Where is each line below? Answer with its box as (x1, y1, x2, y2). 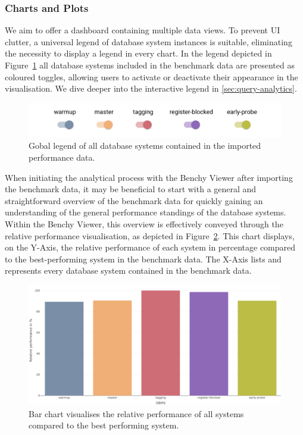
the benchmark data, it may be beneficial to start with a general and (5, 183, 257, 195)
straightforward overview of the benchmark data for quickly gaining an (5, 194, 263, 206)
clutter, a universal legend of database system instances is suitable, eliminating (5, 35, 292, 48)
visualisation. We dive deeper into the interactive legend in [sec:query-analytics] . (5, 82, 297, 95)
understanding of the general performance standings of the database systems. (5, 206, 286, 218)
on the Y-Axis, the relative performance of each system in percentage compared (5, 241, 296, 254)
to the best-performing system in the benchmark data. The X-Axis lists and (5, 252, 282, 265)
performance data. (29, 151, 95, 163)
